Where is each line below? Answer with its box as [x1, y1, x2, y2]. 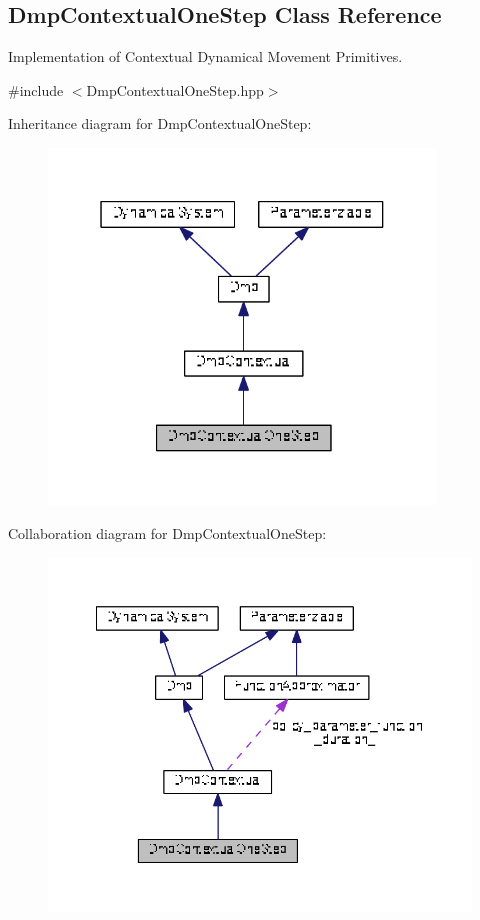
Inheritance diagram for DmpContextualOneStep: [8, 113, 312, 134]
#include [8, 79, 64, 100]
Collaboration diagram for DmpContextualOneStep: [8, 522, 327, 543]
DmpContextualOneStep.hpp [86, 79, 264, 100]
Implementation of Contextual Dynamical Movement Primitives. [8, 46, 403, 67]
